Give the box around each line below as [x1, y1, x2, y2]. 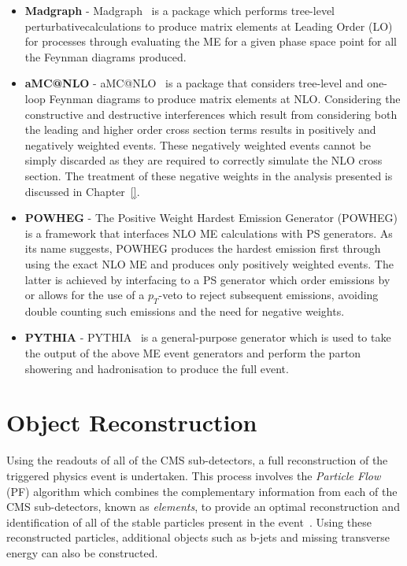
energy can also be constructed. [6, 544, 158, 560]
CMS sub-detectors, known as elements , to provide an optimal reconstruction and [6, 498, 400, 515]
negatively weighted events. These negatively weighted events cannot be [24, 136, 372, 153]
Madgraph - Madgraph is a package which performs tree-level [24, 2, 335, 18]
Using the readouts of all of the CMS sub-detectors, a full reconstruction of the [6, 452, 388, 468]
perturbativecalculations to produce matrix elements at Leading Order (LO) [24, 17, 393, 34]
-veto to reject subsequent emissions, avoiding [158, 287, 379, 303]
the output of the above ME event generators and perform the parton [24, 345, 361, 361]
